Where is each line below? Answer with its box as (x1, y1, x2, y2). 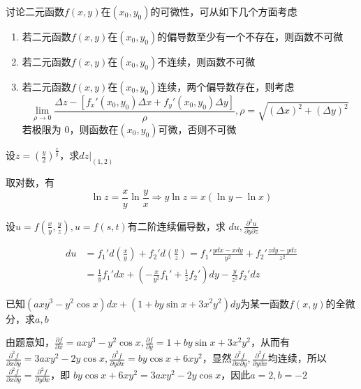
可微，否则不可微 (158, 122, 237, 137)
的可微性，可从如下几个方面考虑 (150, 4, 297, 18)
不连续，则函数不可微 (157, 54, 256, 68)
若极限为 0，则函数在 (22, 122, 119, 137)
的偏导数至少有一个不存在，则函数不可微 (157, 29, 344, 43)
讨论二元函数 (6, 4, 64, 18)
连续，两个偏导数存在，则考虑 (157, 79, 295, 93)
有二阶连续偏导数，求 (127, 218, 226, 233)
